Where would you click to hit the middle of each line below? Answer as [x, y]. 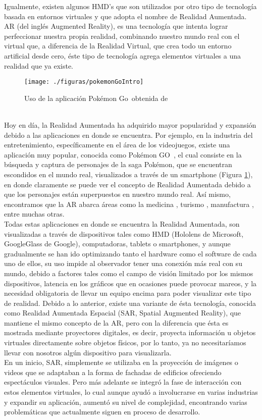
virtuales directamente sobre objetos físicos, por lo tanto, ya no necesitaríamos [125, 343]
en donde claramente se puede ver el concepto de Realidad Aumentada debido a [127, 184]
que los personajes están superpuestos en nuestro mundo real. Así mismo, [117, 194]
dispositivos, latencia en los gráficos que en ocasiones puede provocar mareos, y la [130, 283]
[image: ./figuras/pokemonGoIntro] [84, 82]
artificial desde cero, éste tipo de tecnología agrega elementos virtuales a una [123, 55]
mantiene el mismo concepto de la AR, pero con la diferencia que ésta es [116, 322]
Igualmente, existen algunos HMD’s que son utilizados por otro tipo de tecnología [130, 6]
